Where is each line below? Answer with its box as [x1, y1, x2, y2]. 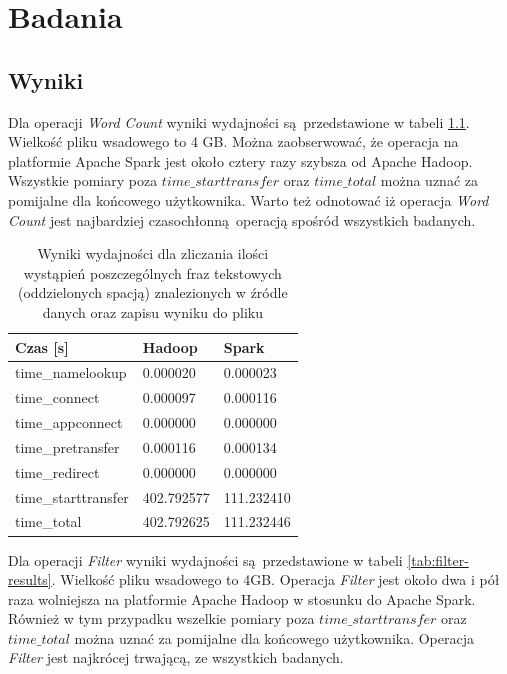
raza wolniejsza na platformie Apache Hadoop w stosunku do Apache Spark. [8, 588, 476, 609]
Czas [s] [15, 336, 69, 357]
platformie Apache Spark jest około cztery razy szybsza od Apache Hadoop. [8, 150, 473, 171]
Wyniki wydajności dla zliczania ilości [37, 243, 269, 264]
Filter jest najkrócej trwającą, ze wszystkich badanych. [8, 647, 344, 668]
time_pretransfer [15, 436, 120, 457]
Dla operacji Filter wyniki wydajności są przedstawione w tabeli [8, 549, 403, 570]
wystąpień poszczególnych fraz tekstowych [23, 262, 282, 283]
